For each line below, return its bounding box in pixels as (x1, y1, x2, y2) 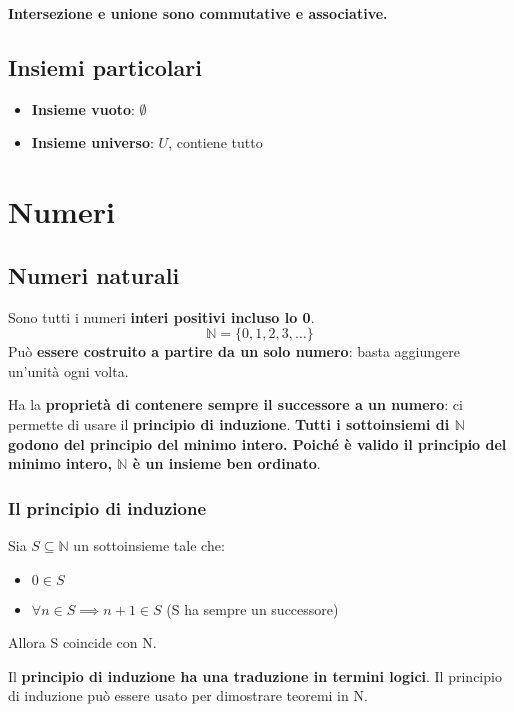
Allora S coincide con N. (8, 632, 157, 653)
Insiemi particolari (8, 51, 202, 82)
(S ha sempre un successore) (166, 598, 339, 619)
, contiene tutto (168, 132, 263, 153)
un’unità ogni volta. (8, 360, 129, 381)
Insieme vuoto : (31, 98, 135, 119)
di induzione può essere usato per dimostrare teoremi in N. (8, 685, 368, 706)
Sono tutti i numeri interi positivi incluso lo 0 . (8, 306, 315, 327)
